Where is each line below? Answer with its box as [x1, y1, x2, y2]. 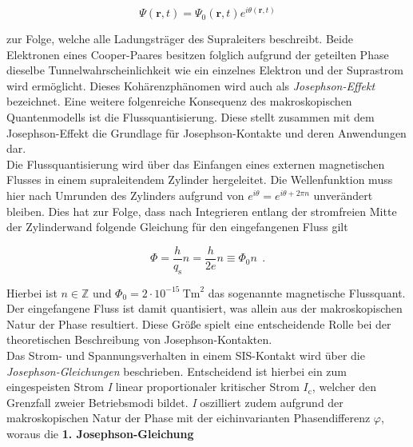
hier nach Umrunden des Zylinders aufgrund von [6, 187, 244, 204]
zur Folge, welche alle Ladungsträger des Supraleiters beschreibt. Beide [6, 30, 353, 47]
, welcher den [312, 378, 376, 395]
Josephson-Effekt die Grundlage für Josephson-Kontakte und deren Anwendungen [6, 124, 407, 141]
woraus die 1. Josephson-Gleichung [6, 425, 194, 441]
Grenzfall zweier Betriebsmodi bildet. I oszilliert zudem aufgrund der [6, 393, 344, 410]
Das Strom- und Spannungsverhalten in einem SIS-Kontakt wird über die [6, 347, 365, 364]
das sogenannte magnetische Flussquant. [208, 284, 406, 301]
